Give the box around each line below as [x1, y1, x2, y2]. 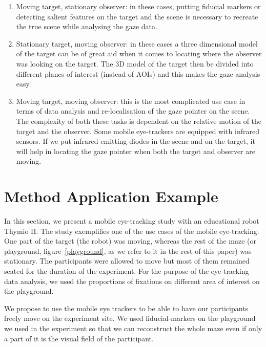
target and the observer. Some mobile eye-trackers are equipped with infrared [16, 125, 259, 136]
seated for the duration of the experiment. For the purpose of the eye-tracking [4, 266, 249, 276]
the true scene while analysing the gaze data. [16, 21, 157, 32]
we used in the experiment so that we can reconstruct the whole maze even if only [4, 322, 262, 333]
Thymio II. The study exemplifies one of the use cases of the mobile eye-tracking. [4, 225, 259, 236]
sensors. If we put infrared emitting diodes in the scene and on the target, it [16, 136, 255, 146]
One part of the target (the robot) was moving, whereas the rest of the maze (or [4, 235, 256, 246]
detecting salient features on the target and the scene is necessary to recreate [16, 11, 258, 21]
